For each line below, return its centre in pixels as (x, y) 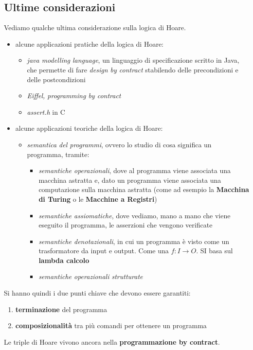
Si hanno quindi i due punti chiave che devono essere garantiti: (97, 293)
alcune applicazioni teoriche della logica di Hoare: (89, 128)
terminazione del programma (61, 309)
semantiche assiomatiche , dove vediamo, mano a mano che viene (135, 215)
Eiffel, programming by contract (74, 96)
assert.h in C (46, 112)
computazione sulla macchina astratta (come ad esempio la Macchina (144, 189)
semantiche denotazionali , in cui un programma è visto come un (134, 241)
